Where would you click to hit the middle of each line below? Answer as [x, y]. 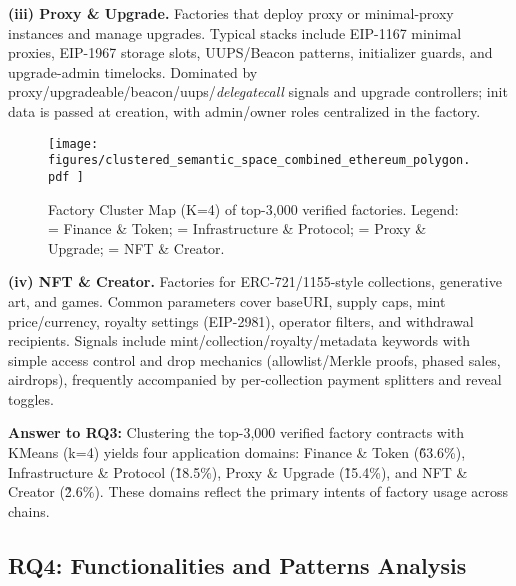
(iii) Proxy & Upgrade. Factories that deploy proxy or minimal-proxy [231, 13]
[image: [73, 143]
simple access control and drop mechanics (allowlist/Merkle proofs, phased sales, [254, 359]
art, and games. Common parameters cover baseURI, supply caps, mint [227, 300]
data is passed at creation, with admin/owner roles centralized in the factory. [244, 110]
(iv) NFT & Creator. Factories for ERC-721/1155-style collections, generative [255, 281]
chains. [29, 510]
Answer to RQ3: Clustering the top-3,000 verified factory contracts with [236, 432]
